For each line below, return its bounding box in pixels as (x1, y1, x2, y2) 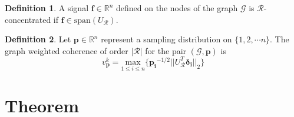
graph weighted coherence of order (5, 44, 128, 56)
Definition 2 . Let (5, 33, 71, 45)
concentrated (5, 13, 51, 25)
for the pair (145, 44, 187, 56)
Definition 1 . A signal (5, 2, 89, 14)
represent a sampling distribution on (101, 33, 232, 45)
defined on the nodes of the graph (115, 2, 238, 14)
